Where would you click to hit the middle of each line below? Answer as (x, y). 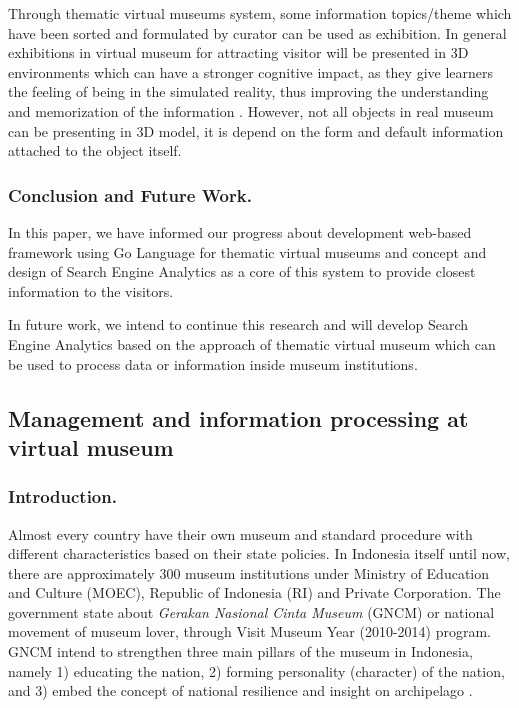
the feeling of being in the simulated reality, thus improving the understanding (248, 91)
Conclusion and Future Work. (130, 194)
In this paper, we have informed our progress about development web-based (240, 231)
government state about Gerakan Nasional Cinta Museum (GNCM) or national (251, 611)
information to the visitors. (91, 290)
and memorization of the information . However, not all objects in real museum (251, 110)
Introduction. (62, 496)
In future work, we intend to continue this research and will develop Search (238, 324)
